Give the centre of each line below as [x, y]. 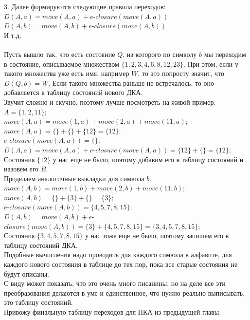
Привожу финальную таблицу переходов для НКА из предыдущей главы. [113, 312]
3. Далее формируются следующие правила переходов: [85, 6]
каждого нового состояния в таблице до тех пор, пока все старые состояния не [121, 264]
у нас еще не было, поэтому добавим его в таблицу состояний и [148, 159]
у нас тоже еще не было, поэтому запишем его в [157, 235]
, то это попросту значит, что [181, 73]
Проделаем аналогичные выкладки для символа [74, 178]
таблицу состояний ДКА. [41, 245]
